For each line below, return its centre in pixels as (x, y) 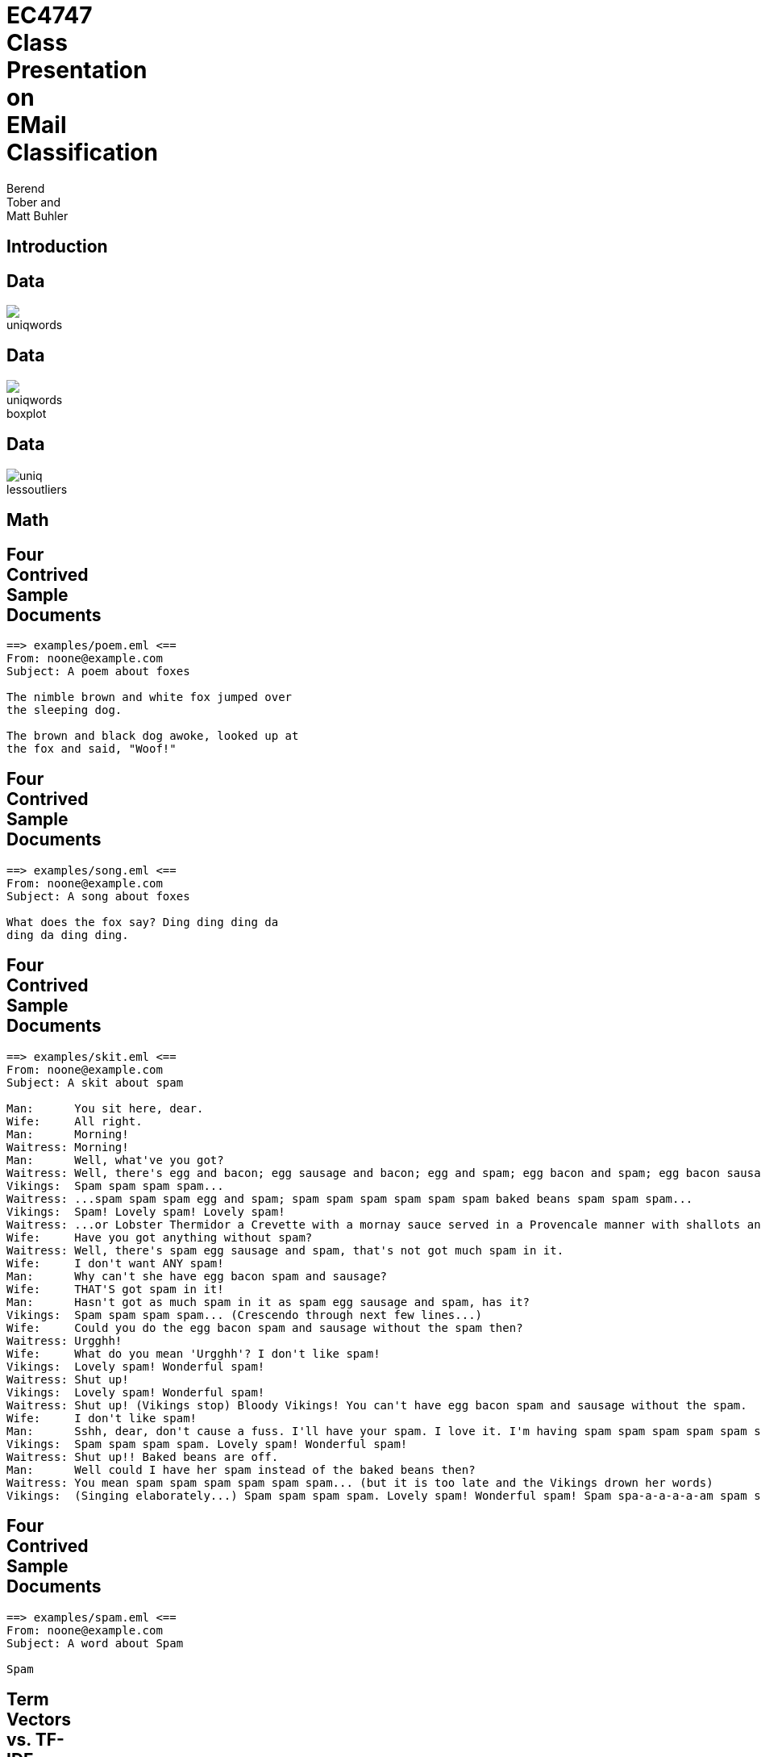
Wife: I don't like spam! (102, 1418)
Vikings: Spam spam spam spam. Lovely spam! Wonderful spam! (207, 1444)
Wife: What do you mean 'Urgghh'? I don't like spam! (193, 1353)
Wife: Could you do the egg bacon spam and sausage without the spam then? (265, 1327)
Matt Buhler (37, 215)
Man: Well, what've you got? (115, 1160)
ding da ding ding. (68, 935)
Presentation (77, 70)
